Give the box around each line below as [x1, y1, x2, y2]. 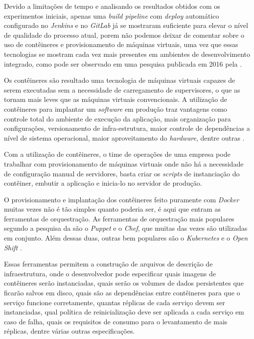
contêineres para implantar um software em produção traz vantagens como [4, 103, 227, 114]
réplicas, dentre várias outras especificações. [4, 326, 135, 336]
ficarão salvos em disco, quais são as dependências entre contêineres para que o [4, 288, 240, 298]
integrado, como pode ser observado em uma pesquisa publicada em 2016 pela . [4, 58, 242, 69]
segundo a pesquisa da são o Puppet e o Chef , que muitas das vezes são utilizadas [4, 223, 248, 233]
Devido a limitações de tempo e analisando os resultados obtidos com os [4, 1, 220, 11]
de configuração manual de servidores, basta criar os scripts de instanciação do [4, 168, 240, 178]
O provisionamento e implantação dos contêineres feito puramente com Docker [4, 194, 239, 204]
